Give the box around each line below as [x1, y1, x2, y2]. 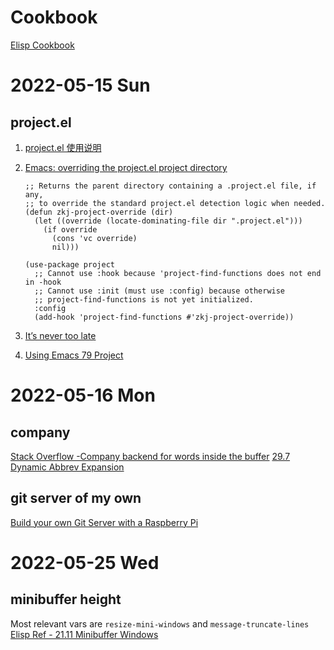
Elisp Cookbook [10, 39, 75, 51]
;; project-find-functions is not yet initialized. [34, 294, 254, 305]
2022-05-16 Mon [10, 384, 156, 407]
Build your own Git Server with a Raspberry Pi [10, 516, 199, 528]
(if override [43, 224, 98, 235]
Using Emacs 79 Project [24, 349, 124, 361]
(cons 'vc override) [51, 233, 138, 243]
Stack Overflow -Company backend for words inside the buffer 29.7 [10, 450, 291, 462]
